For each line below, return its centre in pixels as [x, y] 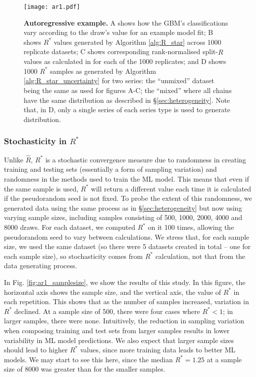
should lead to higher [36, 350]
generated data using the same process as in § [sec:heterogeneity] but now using [123, 207]
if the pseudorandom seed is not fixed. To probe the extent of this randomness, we [128, 198]
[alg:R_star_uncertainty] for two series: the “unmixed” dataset [119, 80]
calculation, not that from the [200, 256]
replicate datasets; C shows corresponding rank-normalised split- [121, 51]
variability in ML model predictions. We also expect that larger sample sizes [119, 340]
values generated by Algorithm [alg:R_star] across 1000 [138, 42]
